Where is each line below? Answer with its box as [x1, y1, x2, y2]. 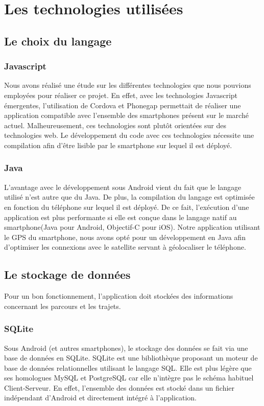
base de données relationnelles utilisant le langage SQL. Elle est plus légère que [4, 362, 252, 373]
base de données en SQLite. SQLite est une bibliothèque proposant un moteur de [4, 352, 258, 363]
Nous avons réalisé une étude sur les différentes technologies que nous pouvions [4, 80, 251, 90]
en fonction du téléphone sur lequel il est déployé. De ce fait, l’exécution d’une [4, 201, 249, 212]
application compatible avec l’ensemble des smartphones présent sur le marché [4, 110, 249, 121]
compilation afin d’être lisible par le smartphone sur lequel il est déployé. [4, 139, 232, 150]
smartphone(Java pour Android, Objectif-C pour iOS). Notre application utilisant [4, 222, 260, 232]
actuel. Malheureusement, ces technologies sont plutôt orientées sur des [4, 120, 226, 130]
